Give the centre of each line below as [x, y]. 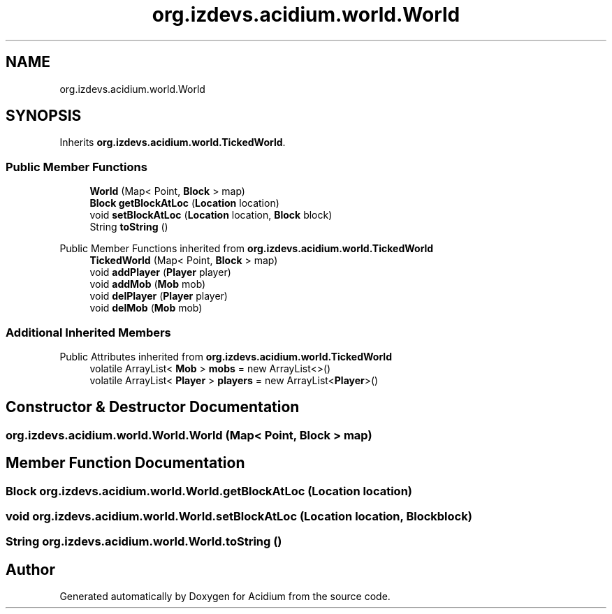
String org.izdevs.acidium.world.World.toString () [144, 542]
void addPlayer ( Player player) [160, 272]
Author [30, 569]
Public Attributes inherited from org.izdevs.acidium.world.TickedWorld [226, 356]
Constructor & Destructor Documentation [153, 407]
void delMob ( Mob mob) [146, 308]
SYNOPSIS [44, 116]
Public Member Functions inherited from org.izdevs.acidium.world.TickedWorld [247, 249]
